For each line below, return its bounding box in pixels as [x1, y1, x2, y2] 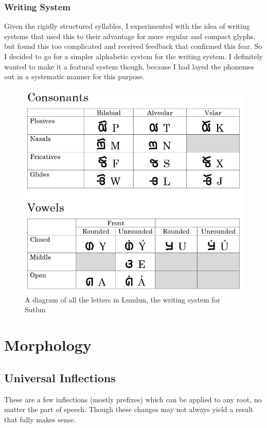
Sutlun [25, 304, 46, 315]
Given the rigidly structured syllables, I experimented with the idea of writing [4, 21, 250, 31]
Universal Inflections [4, 369, 116, 385]
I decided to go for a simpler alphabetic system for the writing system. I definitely [4, 51, 263, 61]
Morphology [4, 334, 92, 355]
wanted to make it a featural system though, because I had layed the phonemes [4, 61, 255, 72]
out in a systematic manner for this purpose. [4, 71, 145, 82]
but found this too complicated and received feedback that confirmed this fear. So [4, 41, 262, 51]
